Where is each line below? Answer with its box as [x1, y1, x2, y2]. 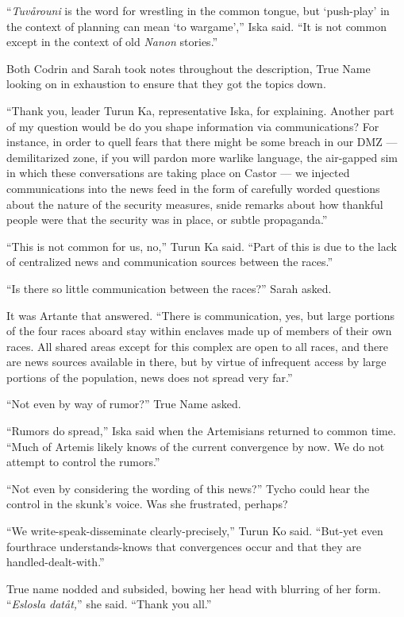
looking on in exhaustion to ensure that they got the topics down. [6, 75, 326, 92]
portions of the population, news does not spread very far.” [6, 368, 293, 385]
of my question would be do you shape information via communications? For [6, 118, 379, 134]
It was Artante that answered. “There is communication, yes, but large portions [6, 307, 394, 323]
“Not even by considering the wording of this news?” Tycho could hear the [6, 480, 370, 496]
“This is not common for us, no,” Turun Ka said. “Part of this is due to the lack [6, 237, 397, 254]
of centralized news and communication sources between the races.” [6, 253, 333, 270]
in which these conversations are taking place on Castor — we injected [6, 164, 350, 181]
